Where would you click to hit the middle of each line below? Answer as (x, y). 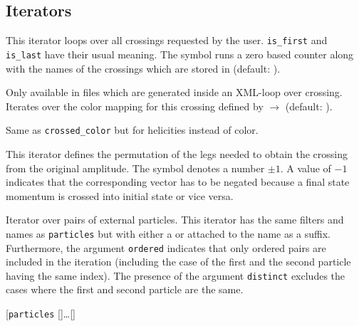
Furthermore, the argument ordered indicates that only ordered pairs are (166, 247)
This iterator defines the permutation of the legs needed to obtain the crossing (177, 153)
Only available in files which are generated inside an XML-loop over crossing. (174, 92)
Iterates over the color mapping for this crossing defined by (135, 106)
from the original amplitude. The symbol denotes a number (135, 168)
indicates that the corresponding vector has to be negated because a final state (178, 182)
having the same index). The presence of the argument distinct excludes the (176, 275)
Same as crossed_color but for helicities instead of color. (132, 130)
